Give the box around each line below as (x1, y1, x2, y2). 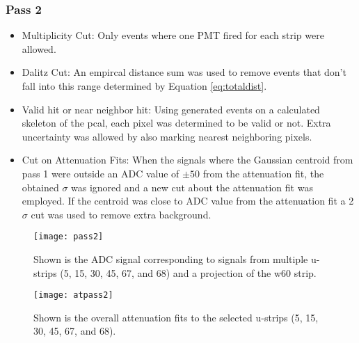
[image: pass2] (33, 232, 104, 242)
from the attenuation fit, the (202, 166, 324, 180)
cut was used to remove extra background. (31, 207, 212, 221)
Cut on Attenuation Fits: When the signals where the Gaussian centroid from (22, 152, 353, 167)
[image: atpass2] (33, 290, 113, 301)
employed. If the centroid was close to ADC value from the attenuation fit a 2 (22, 193, 354, 208)
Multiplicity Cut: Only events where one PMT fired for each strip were (22, 28, 324, 42)
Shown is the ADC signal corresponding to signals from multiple (33, 252, 308, 266)
